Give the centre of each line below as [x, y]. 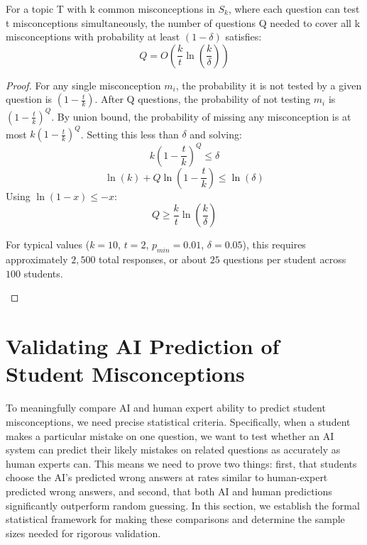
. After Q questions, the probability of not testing [203, 99]
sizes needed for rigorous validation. [83, 533]
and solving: [216, 134]
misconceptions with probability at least [93, 37]
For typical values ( [48, 244]
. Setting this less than [130, 134]
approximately [37, 259]
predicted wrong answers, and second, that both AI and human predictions [169, 491]
